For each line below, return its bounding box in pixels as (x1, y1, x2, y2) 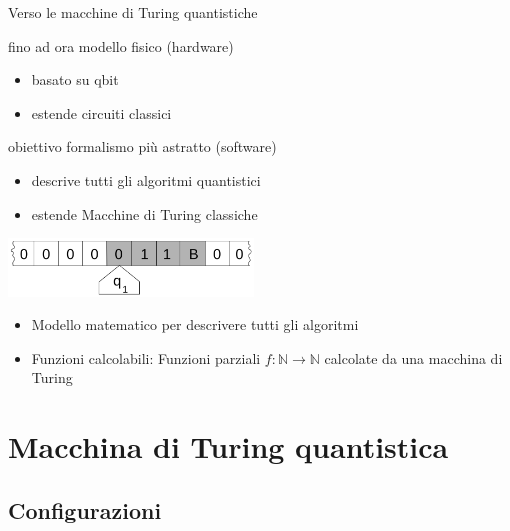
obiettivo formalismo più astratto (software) (8, 136, 277, 157)
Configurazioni (8, 494, 162, 525)
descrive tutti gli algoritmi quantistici (31, 169, 261, 190)
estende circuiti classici (31, 102, 172, 123)
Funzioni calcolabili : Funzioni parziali (31, 347, 261, 368)
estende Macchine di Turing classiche (31, 203, 258, 224)
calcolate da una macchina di (324, 347, 503, 368)
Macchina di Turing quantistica (8, 426, 449, 467)
